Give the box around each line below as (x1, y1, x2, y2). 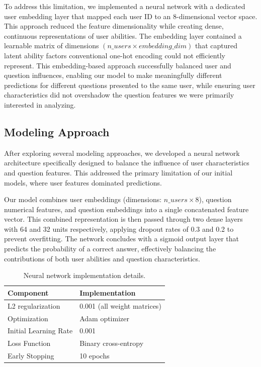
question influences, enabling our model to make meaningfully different (4, 70, 222, 80)
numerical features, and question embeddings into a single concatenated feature (4, 204, 249, 214)
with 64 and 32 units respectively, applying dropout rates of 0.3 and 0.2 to (4, 223, 234, 234)
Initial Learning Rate (8, 325, 73, 336)
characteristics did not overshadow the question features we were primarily (4, 89, 234, 100)
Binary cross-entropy (79, 338, 144, 348)
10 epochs (79, 350, 110, 361)
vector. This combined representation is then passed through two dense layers (4, 214, 243, 224)
